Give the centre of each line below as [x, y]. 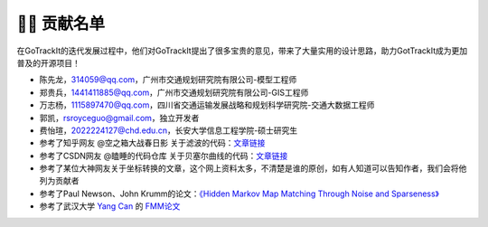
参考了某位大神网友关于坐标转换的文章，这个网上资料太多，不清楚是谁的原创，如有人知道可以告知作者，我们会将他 [253, 168]
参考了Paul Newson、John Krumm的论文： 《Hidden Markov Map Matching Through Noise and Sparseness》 [239, 194]
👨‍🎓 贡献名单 [61, 24]
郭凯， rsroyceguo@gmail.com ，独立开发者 [119, 118]
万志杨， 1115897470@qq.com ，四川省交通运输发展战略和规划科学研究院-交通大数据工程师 [207, 105]
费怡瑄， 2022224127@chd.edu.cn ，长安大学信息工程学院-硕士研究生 [169, 130]
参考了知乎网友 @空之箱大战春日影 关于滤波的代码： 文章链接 [152, 143]
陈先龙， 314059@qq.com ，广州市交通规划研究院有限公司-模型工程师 [168, 80]
